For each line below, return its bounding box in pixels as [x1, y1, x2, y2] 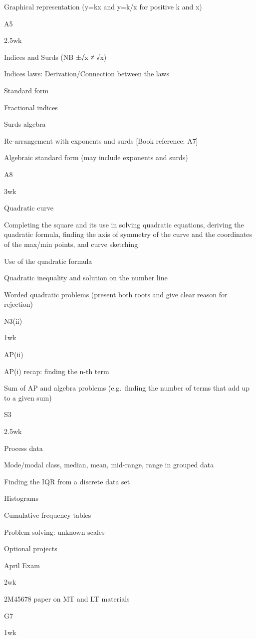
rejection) [4, 299, 33, 309]
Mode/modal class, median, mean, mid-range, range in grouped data [4, 459, 214, 470]
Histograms [4, 493, 39, 503]
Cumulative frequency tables [4, 510, 91, 520]
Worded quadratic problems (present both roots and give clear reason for [4, 289, 228, 299]
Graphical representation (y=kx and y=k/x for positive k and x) [4, 1, 202, 11]
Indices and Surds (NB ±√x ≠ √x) [4, 51, 107, 62]
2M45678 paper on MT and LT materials [4, 593, 130, 604]
